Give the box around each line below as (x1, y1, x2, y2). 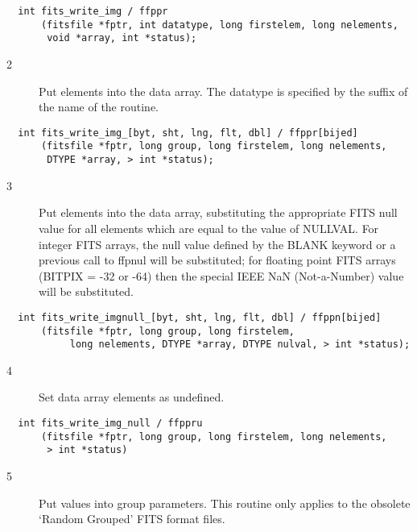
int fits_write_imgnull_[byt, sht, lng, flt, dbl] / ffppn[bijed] (18, 311, 382, 323)
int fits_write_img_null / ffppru (18, 418, 203, 430)
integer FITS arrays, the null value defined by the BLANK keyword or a (39, 235, 396, 252)
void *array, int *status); (47, 32, 197, 44)
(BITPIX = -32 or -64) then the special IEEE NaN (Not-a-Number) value (39, 267, 404, 284)
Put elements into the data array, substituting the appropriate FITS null (39, 204, 398, 221)
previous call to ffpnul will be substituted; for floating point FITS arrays (39, 251, 396, 268)
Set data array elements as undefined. (39, 389, 225, 405)
